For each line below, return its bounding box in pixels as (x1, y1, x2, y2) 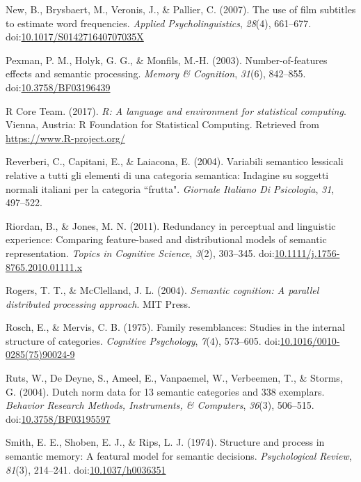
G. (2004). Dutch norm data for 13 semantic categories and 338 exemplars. (6, 384, 325, 398)
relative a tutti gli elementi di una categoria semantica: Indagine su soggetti (6, 167, 329, 182)
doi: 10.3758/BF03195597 (6, 411, 111, 426)
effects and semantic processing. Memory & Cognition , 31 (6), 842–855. (6, 66, 306, 81)
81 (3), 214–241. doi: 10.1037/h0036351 (6, 462, 166, 476)
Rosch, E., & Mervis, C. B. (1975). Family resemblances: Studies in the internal (6, 320, 345, 334)
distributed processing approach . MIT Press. (6, 296, 191, 311)
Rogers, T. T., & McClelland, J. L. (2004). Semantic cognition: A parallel (6, 283, 319, 297)
